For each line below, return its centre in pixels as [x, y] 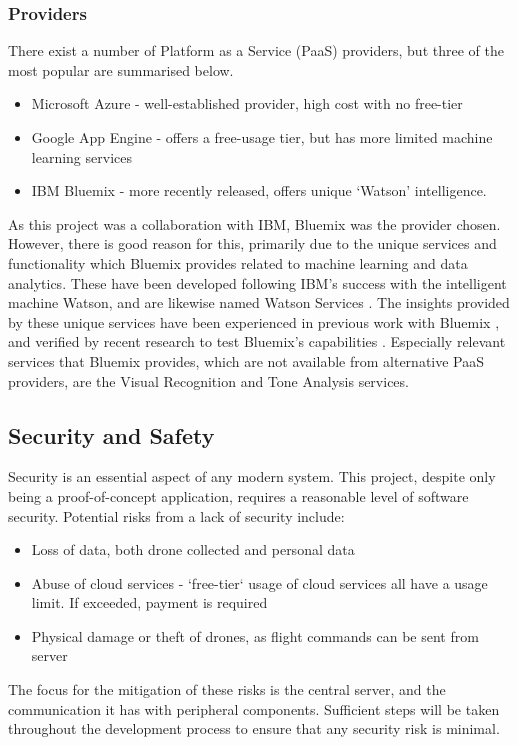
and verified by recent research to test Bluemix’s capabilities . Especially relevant [257, 341]
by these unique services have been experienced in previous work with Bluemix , [254, 321]
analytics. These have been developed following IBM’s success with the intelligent [257, 282]
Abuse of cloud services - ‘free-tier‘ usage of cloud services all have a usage [259, 582]
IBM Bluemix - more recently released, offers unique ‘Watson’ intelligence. [259, 190]
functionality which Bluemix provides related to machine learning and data [238, 262]
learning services [81, 156]
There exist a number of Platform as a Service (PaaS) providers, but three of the [256, 50]
